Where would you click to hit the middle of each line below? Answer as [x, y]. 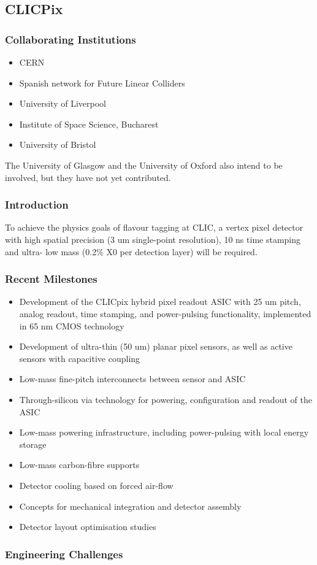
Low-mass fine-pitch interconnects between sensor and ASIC [132, 379]
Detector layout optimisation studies [88, 527]
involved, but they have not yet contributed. [88, 177]
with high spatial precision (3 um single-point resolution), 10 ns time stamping [153, 239]
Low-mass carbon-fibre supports [79, 465]
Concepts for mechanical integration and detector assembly [130, 506]
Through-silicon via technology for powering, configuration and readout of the [166, 399]
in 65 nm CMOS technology [72, 325]
